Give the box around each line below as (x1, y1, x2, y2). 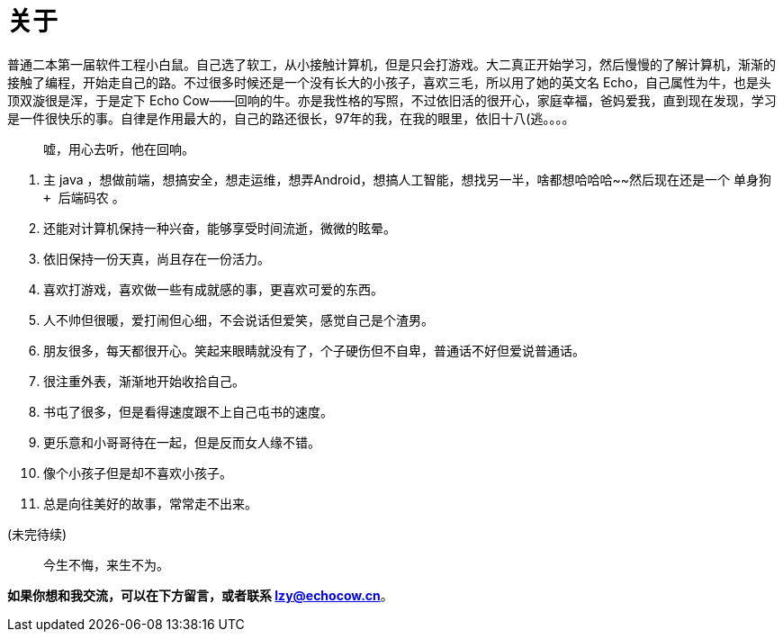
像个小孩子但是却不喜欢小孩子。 (43, 464, 232, 481)
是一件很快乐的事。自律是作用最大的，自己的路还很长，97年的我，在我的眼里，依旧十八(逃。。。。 (7, 110, 575, 126)
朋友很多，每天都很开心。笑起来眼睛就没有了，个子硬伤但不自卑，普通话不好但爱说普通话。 (43, 342, 585, 358)
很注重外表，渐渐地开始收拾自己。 (43, 373, 245, 389)
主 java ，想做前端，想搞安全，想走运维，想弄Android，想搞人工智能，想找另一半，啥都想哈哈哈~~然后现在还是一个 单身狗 (43, 171, 771, 187)
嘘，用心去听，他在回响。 (43, 140, 194, 157)
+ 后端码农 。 (43, 189, 125, 205)
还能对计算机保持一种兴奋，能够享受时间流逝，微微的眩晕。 (43, 220, 396, 236)
